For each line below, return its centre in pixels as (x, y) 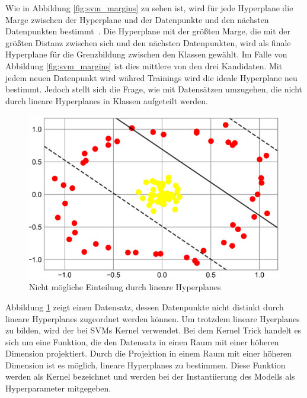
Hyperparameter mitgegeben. (58, 388)
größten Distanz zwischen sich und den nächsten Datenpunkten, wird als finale (148, 42)
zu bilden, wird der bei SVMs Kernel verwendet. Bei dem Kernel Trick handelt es (153, 330)
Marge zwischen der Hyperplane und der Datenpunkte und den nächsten (137, 19)
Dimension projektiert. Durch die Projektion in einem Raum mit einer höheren (148, 353)
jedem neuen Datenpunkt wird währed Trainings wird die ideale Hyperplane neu (151, 77)
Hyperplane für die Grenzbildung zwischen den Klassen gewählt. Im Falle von (146, 54)
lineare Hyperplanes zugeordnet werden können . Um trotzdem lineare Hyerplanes (153, 318)
